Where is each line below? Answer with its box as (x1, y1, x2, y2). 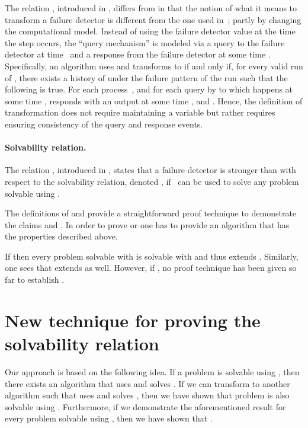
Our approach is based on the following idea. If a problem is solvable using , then (5, 365, 300, 378)
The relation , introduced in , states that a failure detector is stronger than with (5, 164, 296, 176)
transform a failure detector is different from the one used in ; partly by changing (5, 13, 301, 25)
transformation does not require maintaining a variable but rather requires (5, 106, 275, 119)
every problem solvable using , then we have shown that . (5, 412, 213, 424)
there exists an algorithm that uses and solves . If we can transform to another (5, 377, 290, 389)
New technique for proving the (5, 308, 261, 332)
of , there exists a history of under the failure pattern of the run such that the (5, 71, 288, 84)
